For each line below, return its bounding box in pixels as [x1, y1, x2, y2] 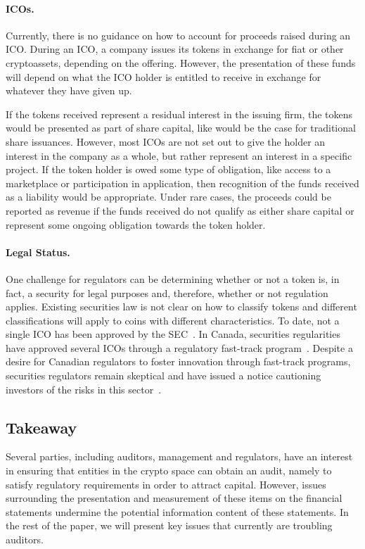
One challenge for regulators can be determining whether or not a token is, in [6, 271, 340, 286]
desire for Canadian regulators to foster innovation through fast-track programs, [6, 354, 351, 369]
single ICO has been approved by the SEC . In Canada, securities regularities [6, 327, 340, 341]
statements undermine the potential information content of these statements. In [6, 504, 349, 519]
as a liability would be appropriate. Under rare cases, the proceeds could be [6, 189, 331, 204]
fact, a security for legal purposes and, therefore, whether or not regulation [6, 285, 328, 300]
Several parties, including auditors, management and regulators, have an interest [6, 449, 353, 464]
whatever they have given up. [6, 83, 132, 98]
